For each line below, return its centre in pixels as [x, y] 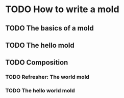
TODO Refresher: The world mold [47, 77]
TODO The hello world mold [40, 91]
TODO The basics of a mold [49, 28]
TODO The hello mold [40, 45]
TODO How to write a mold [62, 9]
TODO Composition [37, 63]
